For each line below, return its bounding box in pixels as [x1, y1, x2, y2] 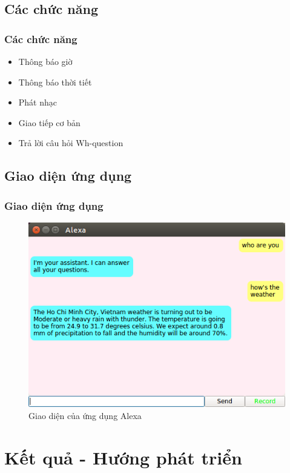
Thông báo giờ [18, 55, 73, 67]
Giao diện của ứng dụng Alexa [28, 409, 142, 421]
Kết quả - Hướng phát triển [4, 444, 242, 469]
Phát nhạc [18, 96, 58, 109]
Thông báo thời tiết [18, 75, 92, 88]
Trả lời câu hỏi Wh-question [18, 136, 124, 149]
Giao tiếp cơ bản [18, 116, 81, 129]
